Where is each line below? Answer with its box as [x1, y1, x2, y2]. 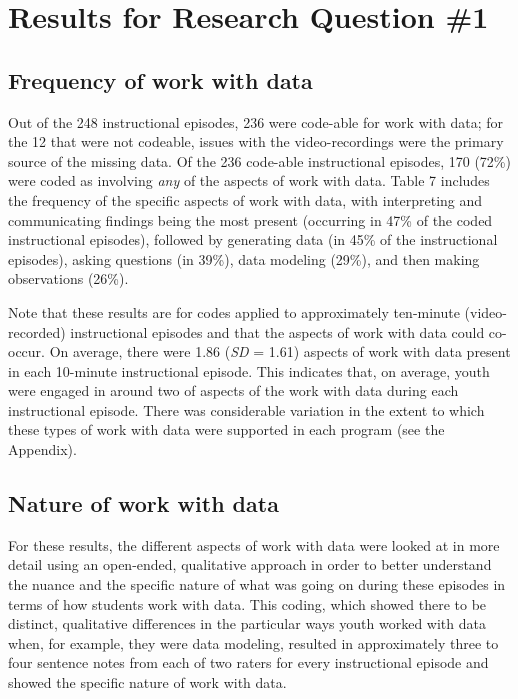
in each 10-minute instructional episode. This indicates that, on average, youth [8, 360, 490, 381]
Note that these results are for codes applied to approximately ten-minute [8, 301, 460, 322]
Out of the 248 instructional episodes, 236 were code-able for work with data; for [8, 111, 504, 132]
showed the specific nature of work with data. [8, 672, 287, 693]
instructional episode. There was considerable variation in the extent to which [8, 399, 485, 420]
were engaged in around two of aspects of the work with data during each [8, 380, 459, 401]
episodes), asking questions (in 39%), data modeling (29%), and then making [8, 248, 480, 269]
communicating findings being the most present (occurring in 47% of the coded [8, 209, 493, 230]
